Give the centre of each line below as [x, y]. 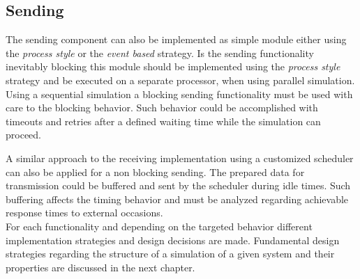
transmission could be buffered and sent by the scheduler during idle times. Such [178, 185]
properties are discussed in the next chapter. [100, 267]
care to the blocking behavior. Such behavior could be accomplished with [162, 107]
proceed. [23, 135]
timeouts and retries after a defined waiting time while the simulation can [163, 121]
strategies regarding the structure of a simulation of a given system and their [170, 254]
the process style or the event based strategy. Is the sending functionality [160, 53]
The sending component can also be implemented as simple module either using [176, 39]
